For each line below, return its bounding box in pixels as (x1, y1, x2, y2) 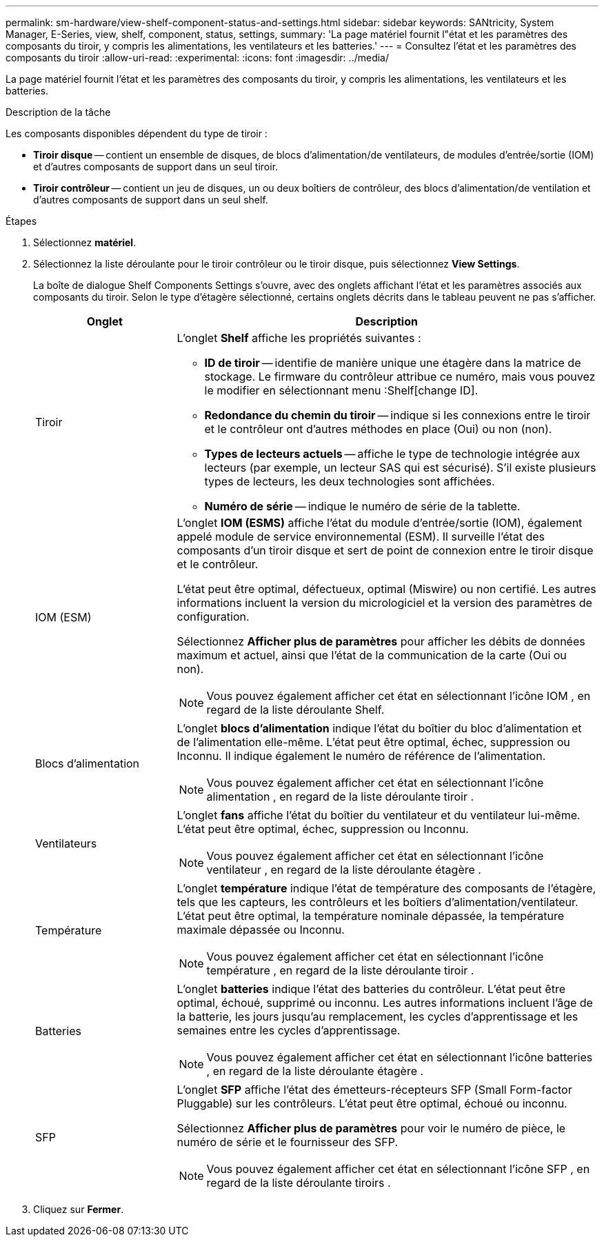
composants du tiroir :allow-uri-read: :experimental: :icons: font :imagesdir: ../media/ (6, 52, 390, 63)
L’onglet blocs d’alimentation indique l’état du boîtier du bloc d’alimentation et (177, 721, 582, 735)
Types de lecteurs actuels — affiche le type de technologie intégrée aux (204, 447, 581, 461)
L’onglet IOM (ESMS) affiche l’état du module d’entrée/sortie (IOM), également (177, 516, 583, 530)
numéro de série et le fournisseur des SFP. (177, 1135, 399, 1149)
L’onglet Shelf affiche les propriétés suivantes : (177, 331, 421, 345)
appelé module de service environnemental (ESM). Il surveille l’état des (177, 530, 545, 543)
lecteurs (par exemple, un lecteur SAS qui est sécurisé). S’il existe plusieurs (204, 461, 596, 474)
